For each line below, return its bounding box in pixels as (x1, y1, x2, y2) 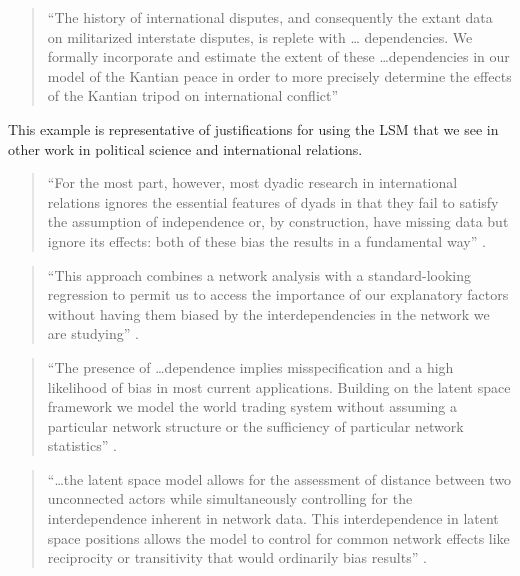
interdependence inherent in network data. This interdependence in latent (47, 508, 499, 529)
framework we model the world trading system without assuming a (47, 396, 457, 417)
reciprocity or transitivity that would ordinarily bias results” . (47, 547, 427, 568)
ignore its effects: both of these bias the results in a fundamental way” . (47, 230, 486, 251)
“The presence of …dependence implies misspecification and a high (47, 356, 454, 377)
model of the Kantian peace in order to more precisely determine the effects (47, 65, 512, 86)
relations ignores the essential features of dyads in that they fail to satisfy (47, 191, 499, 212)
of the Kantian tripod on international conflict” (47, 85, 339, 106)
